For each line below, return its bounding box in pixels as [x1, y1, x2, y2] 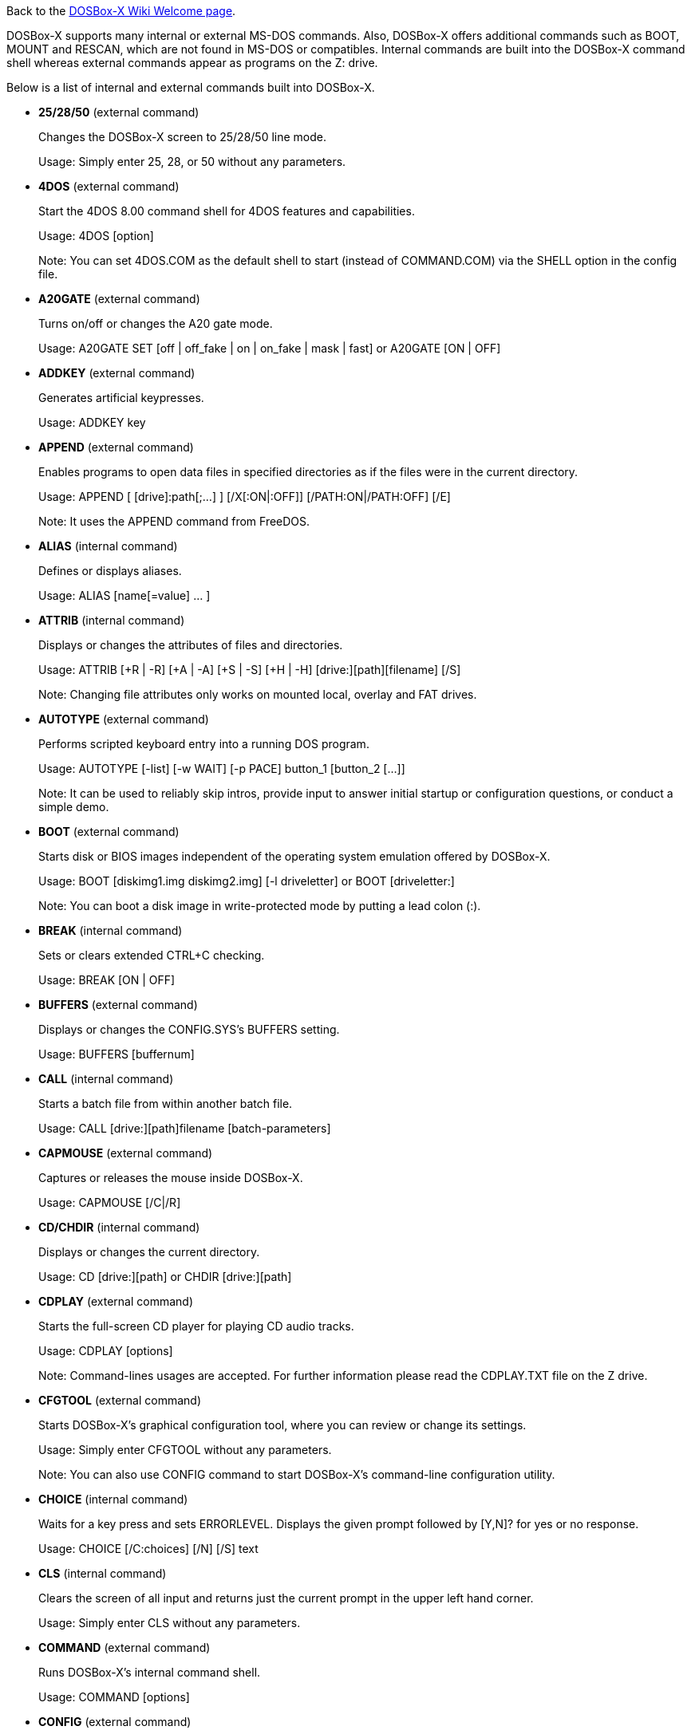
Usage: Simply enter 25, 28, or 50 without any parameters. [38, 155, 346, 168]
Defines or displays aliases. [38, 564, 182, 577]
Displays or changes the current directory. [38, 1245, 260, 1259]
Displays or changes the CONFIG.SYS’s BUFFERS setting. [38, 1023, 340, 1036]
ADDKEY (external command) [38, 366, 195, 380]
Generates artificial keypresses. [38, 391, 204, 404]
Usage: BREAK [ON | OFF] [38, 973, 176, 987]
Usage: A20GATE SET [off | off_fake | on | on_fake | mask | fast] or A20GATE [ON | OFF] [38, 341, 501, 355]
